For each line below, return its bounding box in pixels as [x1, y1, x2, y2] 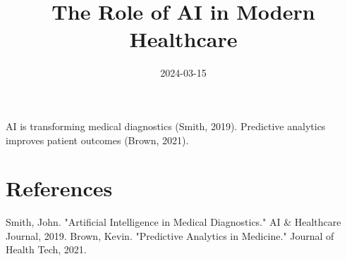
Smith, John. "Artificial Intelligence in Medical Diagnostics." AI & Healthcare [6, 215, 341, 229]
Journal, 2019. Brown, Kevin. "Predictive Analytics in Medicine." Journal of [6, 228, 334, 243]
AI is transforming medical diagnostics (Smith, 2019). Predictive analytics [6, 118, 326, 133]
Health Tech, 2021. [6, 242, 87, 257]
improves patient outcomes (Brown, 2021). [6, 132, 189, 147]
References [6, 174, 113, 203]
